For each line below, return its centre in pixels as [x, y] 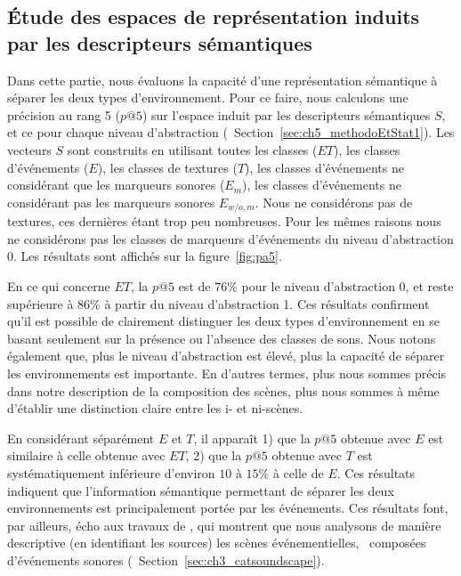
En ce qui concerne [59, 285]
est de [194, 285]
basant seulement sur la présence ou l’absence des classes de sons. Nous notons [222, 338]
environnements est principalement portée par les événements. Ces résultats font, [228, 508]
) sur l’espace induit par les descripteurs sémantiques [286, 114]
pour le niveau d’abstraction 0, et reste [348, 285]
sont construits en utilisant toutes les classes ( [192, 149]
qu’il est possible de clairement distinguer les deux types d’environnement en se [223, 321]
